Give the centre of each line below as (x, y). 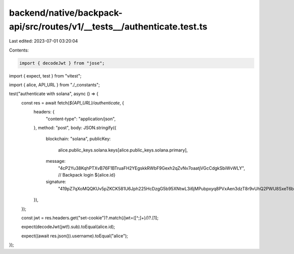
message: (56, 161)
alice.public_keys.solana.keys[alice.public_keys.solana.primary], (123, 150)
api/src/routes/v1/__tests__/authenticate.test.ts (108, 26)
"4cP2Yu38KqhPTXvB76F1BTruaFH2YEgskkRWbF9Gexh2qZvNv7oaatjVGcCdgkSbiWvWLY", (151, 168)
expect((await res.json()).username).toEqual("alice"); (75, 236)
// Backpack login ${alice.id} (87, 175)
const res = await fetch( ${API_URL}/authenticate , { (73, 102)
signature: (56, 182)
